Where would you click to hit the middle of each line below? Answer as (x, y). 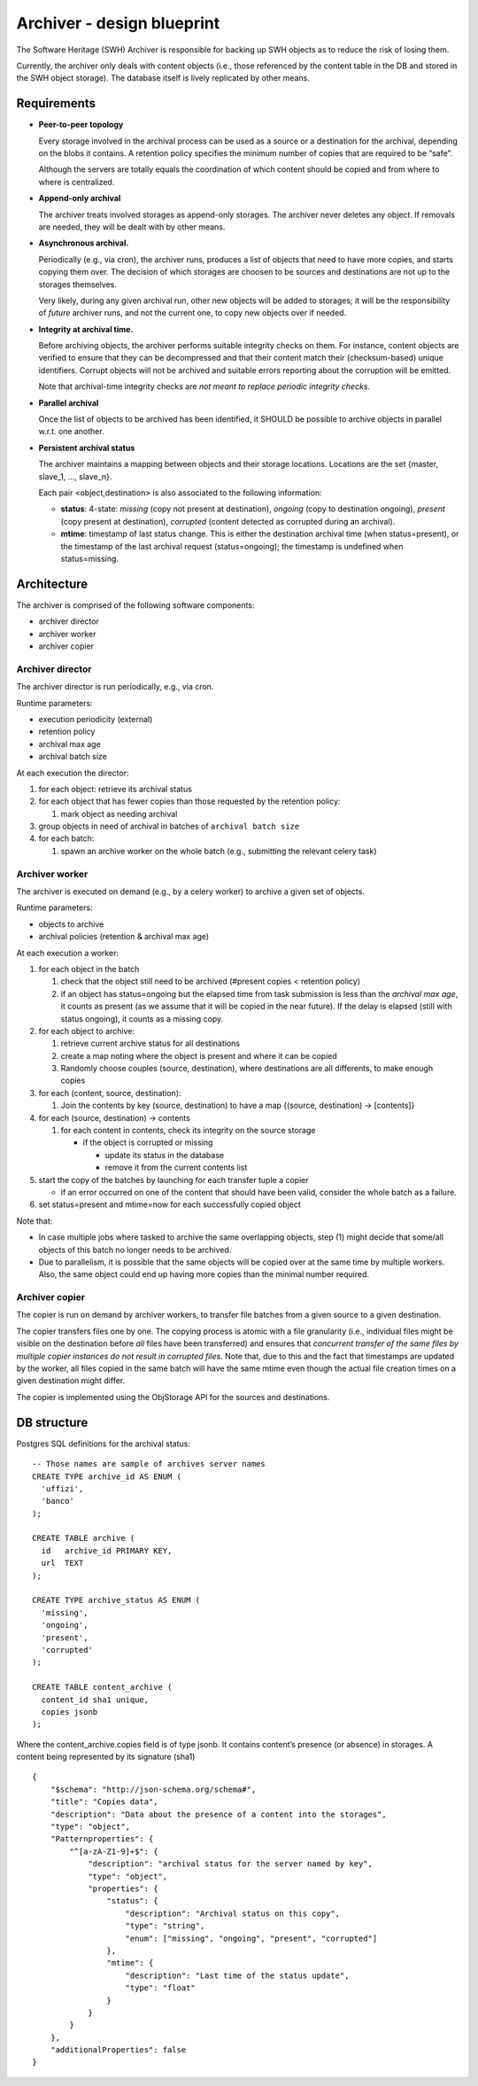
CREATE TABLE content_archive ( (102, 1687)
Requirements (56, 103)
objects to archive (71, 924)
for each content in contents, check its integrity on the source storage (188, 1131)
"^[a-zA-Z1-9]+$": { (114, 1851)
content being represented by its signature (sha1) (106, 1757)
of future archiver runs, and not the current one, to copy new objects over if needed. (193, 313)
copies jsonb (69, 1712)
